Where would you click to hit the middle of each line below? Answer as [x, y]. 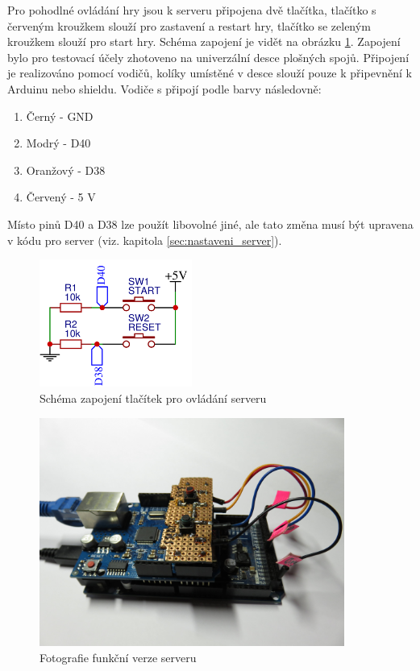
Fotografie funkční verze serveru [118, 657]
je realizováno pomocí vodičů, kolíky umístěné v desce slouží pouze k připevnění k [210, 73]
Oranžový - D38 [66, 170]
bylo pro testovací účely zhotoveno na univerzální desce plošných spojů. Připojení [208, 57]
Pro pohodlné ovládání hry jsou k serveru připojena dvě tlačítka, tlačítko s [192, 10]
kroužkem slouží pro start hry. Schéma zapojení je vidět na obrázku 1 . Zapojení [204, 41]
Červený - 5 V [61, 197]
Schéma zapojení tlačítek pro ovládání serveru [153, 398]
